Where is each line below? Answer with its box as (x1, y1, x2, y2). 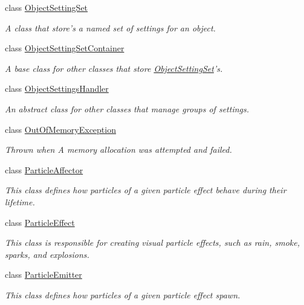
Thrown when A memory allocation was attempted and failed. (5, 143, 232, 156)
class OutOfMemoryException (5, 123, 116, 135)
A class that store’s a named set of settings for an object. (5, 21, 216, 34)
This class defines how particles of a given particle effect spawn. (5, 288, 241, 301)
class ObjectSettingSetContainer (5, 42, 125, 54)
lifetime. (5, 195, 35, 208)
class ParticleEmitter (5, 268, 82, 281)
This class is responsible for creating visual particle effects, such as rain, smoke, (5, 236, 300, 249)
